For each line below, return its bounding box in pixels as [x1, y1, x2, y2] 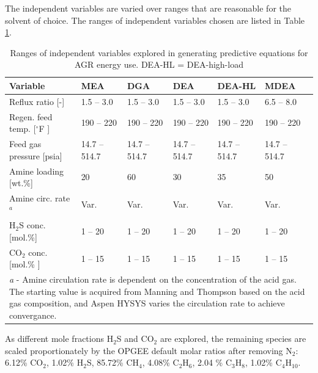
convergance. [9, 309, 57, 322]
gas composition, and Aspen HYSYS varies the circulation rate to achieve [9, 297, 285, 310]
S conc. [19, 219, 46, 231]
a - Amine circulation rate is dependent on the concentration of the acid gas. [9, 273, 297, 286]
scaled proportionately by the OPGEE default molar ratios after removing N [5, 344, 292, 357]
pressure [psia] [9, 149, 62, 162]
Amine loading [9, 164, 64, 177]
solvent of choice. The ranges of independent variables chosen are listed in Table [5, 13, 305, 26]
